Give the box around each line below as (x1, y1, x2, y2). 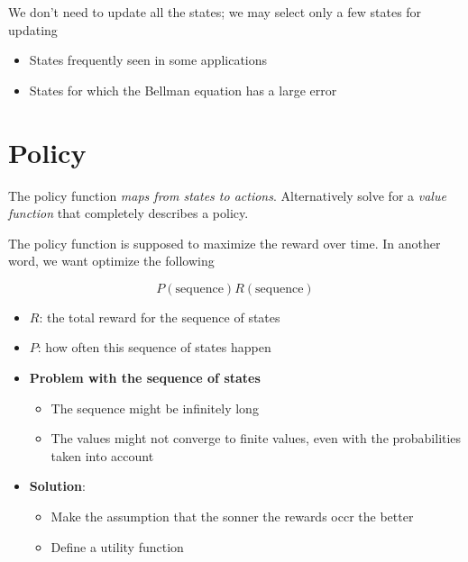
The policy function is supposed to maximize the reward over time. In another (8, 233, 441, 252)
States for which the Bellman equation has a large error (29, 80, 337, 99)
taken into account (50, 446, 154, 465)
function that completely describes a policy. (8, 204, 249, 222)
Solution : (29, 476, 86, 495)
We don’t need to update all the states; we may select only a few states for (8, 3, 422, 21)
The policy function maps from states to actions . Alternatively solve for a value (8, 186, 446, 204)
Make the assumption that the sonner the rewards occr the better (50, 507, 414, 526)
